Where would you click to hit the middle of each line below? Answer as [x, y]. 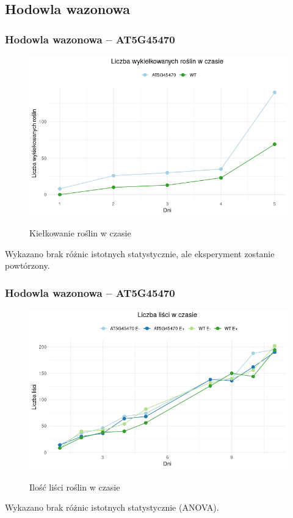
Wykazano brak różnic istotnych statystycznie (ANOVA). [112, 507]
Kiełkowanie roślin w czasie [80, 233]
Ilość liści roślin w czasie [75, 487]
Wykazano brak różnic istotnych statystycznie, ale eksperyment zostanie [140, 253]
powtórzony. [27, 265]
